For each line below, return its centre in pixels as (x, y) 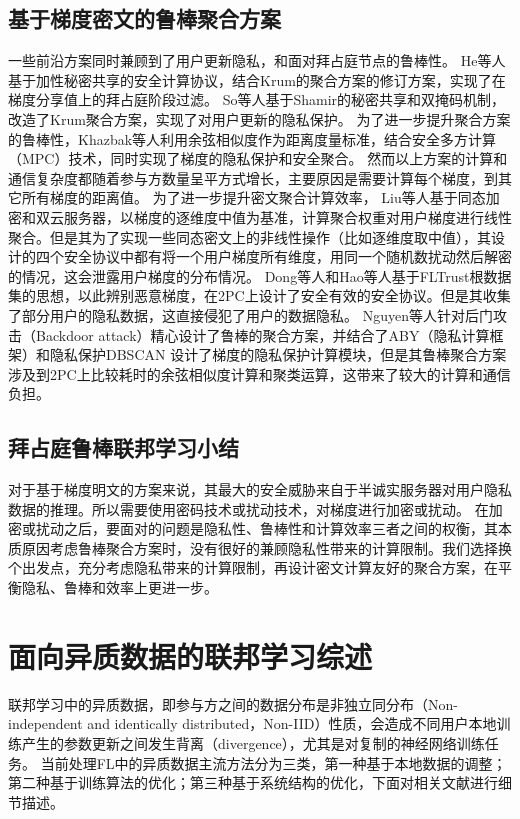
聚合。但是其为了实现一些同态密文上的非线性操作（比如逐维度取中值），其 (249, 236)
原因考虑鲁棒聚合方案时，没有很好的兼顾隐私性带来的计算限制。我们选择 (259, 547)
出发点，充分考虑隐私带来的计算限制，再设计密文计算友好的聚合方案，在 (259, 567)
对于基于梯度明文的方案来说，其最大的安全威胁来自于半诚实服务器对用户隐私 (260, 489)
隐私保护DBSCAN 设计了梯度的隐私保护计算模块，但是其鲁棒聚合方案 (278, 354)
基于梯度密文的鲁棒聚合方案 (144, 18)
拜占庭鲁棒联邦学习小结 (123, 447)
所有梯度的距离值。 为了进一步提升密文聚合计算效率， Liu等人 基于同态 (253, 197)
